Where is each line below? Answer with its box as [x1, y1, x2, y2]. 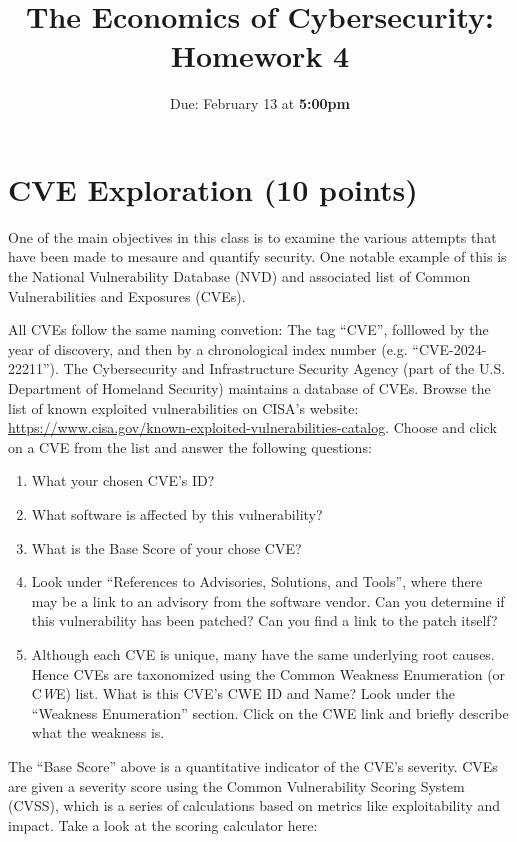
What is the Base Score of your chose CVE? [31, 537, 302, 558]
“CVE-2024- [412, 338, 487, 359]
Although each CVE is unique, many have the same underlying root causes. [31, 643, 495, 664]
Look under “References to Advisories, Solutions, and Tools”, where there [31, 571, 483, 592]
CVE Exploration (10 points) [8, 168, 418, 209]
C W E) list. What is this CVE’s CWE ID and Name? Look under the [31, 683, 456, 704]
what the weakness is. [31, 722, 165, 743]
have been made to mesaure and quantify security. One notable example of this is [8, 246, 507, 267]
